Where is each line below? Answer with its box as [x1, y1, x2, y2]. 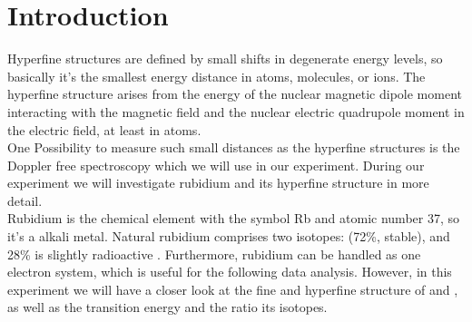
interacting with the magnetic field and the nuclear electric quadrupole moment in [7, 102, 465, 121]
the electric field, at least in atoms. [7, 120, 202, 139]
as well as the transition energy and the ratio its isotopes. [7, 298, 328, 317]
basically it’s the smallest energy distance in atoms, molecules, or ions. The [7, 66, 426, 85]
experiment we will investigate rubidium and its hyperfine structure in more [7, 173, 429, 192]
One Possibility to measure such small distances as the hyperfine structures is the [7, 138, 460, 157]
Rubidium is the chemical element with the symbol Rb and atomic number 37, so [7, 209, 460, 228]
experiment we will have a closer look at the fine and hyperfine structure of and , [7, 279, 458, 298]
